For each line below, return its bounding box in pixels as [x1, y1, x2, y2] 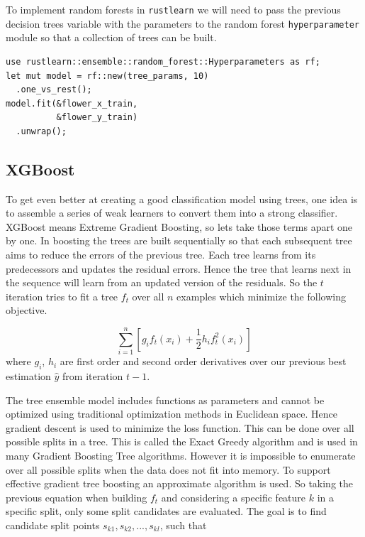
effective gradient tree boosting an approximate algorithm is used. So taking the [6, 476, 353, 491]
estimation [6, 368, 51, 383]
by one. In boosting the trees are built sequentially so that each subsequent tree [6, 233, 352, 248]
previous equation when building [6, 489, 147, 504]
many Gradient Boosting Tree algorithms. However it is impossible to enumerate [6, 447, 356, 462]
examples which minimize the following [176, 288, 346, 303]
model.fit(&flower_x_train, [6, 98, 138, 109]
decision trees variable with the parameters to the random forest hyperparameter [6, 16, 359, 31]
